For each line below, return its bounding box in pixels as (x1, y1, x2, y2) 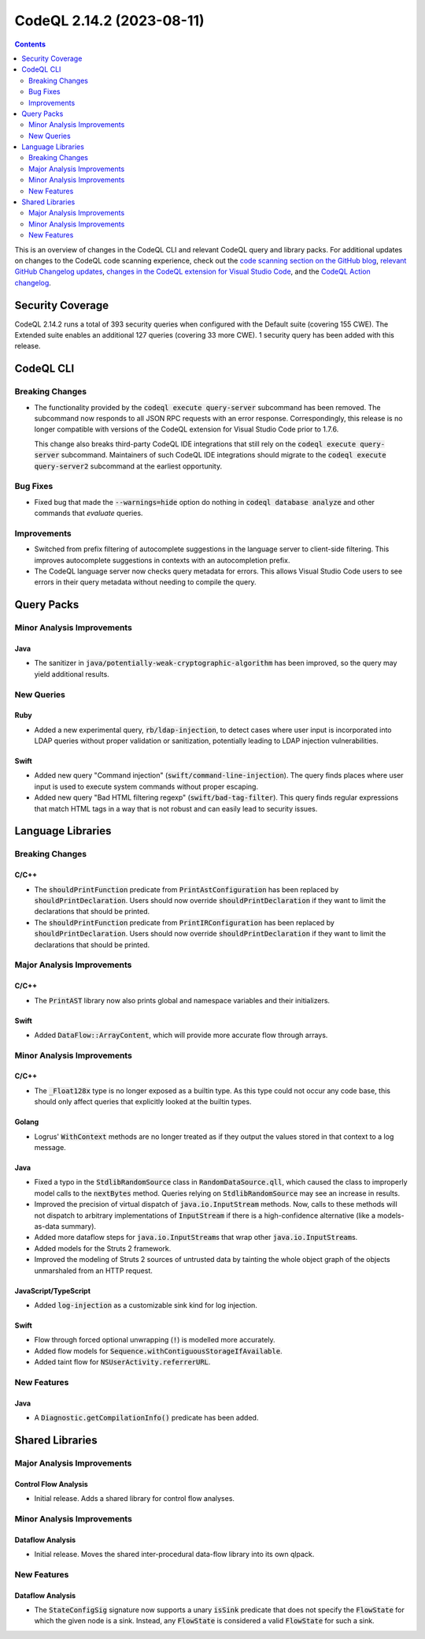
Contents (14, 39, 46, 49)
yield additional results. (34, 669, 109, 678)
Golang (14, 1117, 39, 1127)
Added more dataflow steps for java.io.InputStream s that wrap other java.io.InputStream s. (34, 1233, 358, 1242)
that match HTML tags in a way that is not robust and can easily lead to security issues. (34, 804, 318, 813)
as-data (34, 1222, 60, 1230)
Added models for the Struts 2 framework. (34, 1243, 172, 1253)
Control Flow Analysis (14, 1479, 88, 1488)
